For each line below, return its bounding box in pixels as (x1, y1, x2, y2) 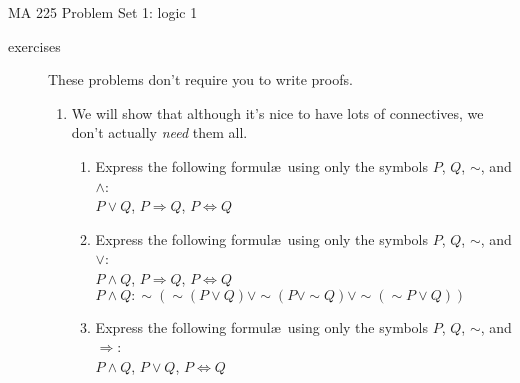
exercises (8, 35, 61, 56)
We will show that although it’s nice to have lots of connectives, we (71, 102, 484, 123)
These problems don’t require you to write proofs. (48, 69, 353, 90)
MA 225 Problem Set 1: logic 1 (8, 2, 198, 22)
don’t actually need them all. (71, 122, 248, 143)
